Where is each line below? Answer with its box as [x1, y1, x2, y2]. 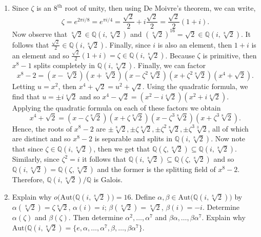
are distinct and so [12, 133, 71, 144]
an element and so [12, 50, 69, 60]
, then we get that [93, 143, 150, 154]
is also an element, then [157, 39, 232, 50]
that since [12, 143, 43, 154]
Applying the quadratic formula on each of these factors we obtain [12, 102, 221, 113]
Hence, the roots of [12, 123, 72, 134]
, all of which [208, 123, 249, 134]
